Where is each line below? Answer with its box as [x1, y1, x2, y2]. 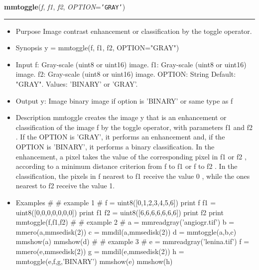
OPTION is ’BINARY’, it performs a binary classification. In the [15, 141, 215, 151]
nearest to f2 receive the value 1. [15, 180, 115, 191]
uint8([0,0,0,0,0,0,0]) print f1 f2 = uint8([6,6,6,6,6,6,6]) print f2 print [15, 207, 224, 217]
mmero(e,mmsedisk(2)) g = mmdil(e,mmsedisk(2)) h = [15, 246, 184, 256]
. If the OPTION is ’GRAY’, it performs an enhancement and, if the [15, 132, 225, 142]
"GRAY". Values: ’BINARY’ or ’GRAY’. [15, 79, 138, 89]
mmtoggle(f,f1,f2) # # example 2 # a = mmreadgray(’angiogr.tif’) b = [15, 217, 235, 227]
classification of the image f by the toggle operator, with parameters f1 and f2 [15, 122, 253, 132]
